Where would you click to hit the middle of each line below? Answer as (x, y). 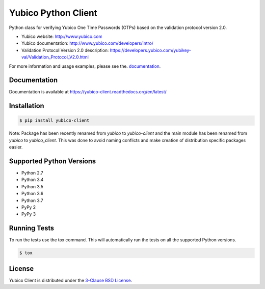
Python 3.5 (32, 186)
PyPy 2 (29, 207)
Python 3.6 (32, 194)
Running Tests (31, 228)
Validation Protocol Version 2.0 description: (65, 50)
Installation (26, 106)
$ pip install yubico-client (54, 121)
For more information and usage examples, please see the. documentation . (85, 66)
